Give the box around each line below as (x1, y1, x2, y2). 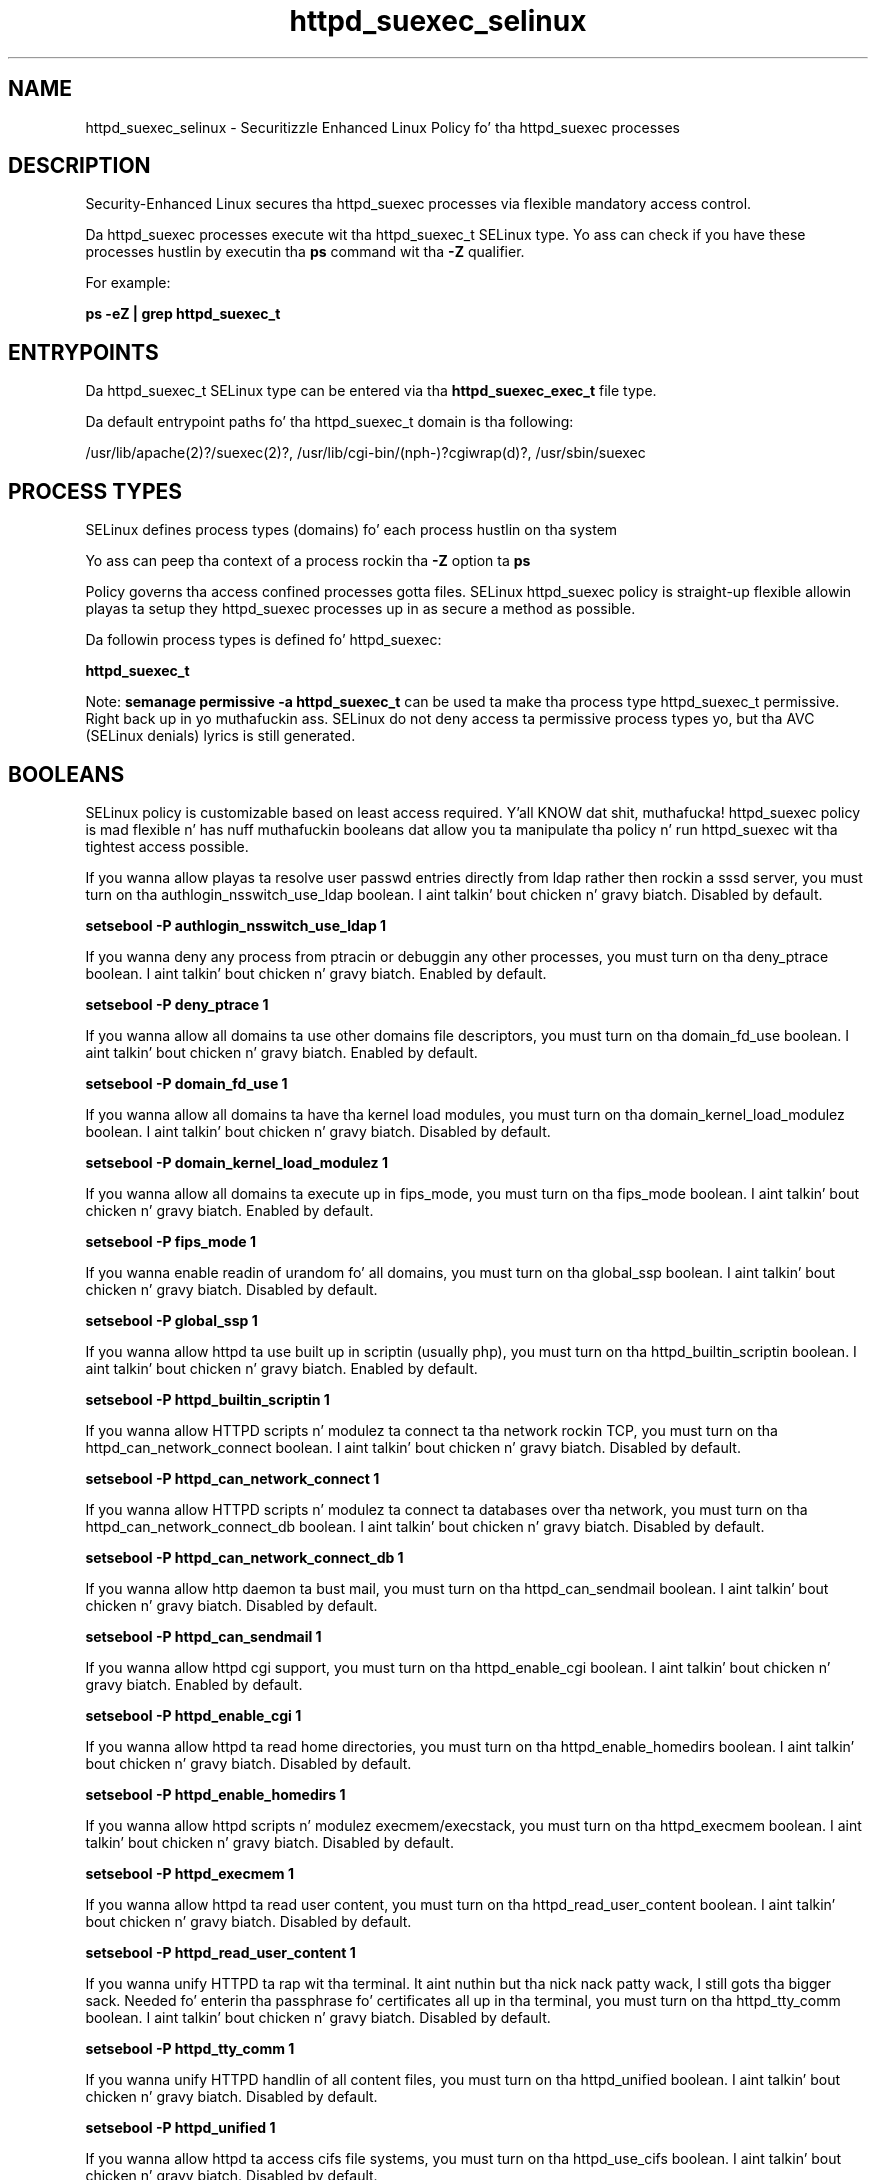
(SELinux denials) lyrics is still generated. (85, 727, 356, 745)
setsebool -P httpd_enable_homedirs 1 (85, 1785, 346, 1803)
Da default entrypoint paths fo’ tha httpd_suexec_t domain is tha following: (85, 413, 574, 431)
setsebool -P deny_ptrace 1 (85, 995, 269, 1013)
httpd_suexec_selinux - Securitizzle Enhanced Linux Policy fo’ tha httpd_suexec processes (85, 118, 680, 136)
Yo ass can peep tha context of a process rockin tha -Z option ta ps (85, 552, 531, 570)
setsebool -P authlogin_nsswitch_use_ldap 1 (85, 916, 387, 934)
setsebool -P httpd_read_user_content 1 (85, 1943, 356, 1961)
